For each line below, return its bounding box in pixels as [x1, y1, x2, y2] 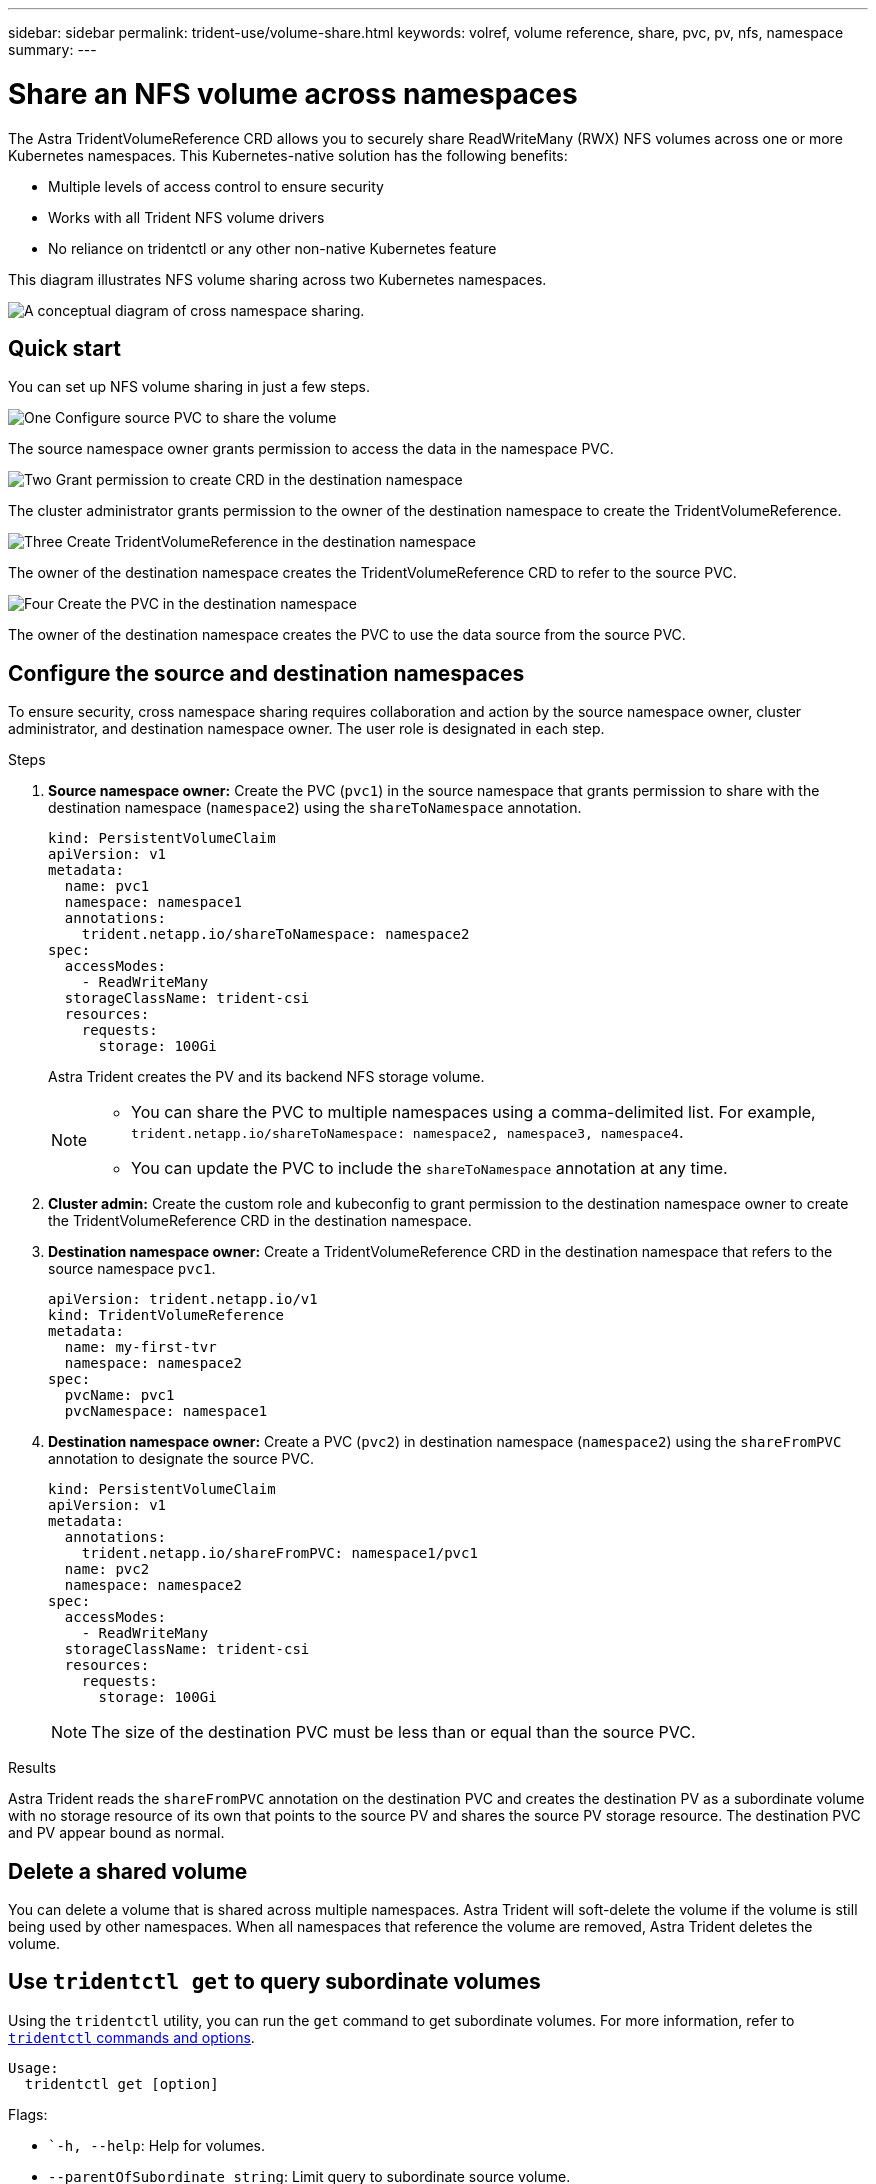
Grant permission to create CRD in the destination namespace [55, 471, 463, 489]
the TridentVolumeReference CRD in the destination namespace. [48, 1212, 472, 1230]
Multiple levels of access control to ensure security [48, 177, 384, 195]
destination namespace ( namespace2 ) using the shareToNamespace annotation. [48, 799, 582, 817]
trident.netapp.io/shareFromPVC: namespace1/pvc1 [81, 1545, 478, 1562]
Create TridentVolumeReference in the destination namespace [66, 533, 477, 551]
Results [8, 1759, 57, 1777]
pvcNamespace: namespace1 [64, 1403, 268, 1420]
